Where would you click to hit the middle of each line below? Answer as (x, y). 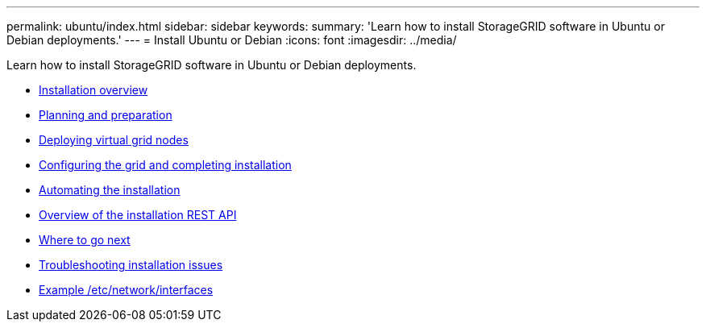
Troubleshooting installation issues (131, 265)
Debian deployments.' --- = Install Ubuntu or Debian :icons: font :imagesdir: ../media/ (232, 40)
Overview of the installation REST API (138, 215)
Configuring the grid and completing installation (165, 165)
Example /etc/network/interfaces (126, 290)
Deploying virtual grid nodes (114, 140)
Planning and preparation (106, 115)
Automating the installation (110, 190)
